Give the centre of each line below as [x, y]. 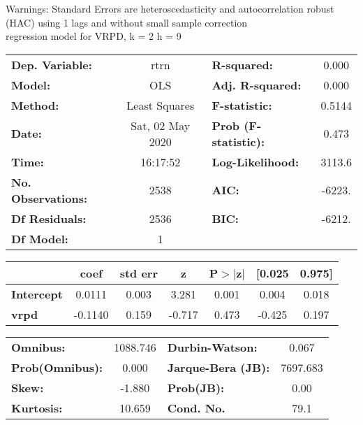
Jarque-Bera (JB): [218, 367]
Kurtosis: [37, 408]
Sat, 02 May [161, 125]
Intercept [37, 294]
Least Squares [161, 105]
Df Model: [40, 238]
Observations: [50, 198]
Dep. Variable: [52, 64]
